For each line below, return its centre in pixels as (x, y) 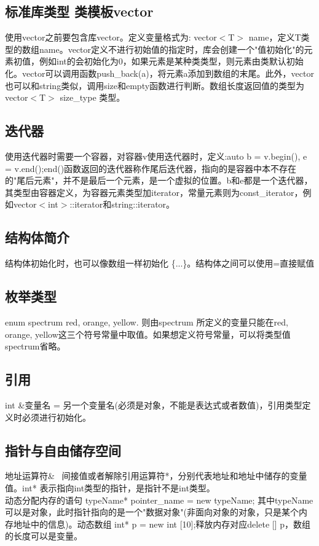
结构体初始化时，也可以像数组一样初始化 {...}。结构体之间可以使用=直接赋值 (160, 263)
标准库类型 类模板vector (79, 11)
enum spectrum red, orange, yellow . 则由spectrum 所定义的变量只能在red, (147, 322)
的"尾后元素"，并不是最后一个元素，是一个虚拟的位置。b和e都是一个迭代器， (159, 180)
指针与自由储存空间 (63, 450)
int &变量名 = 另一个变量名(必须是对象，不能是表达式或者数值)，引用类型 (154, 404)
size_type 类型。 (93, 97)
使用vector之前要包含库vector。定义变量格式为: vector (111, 37)
